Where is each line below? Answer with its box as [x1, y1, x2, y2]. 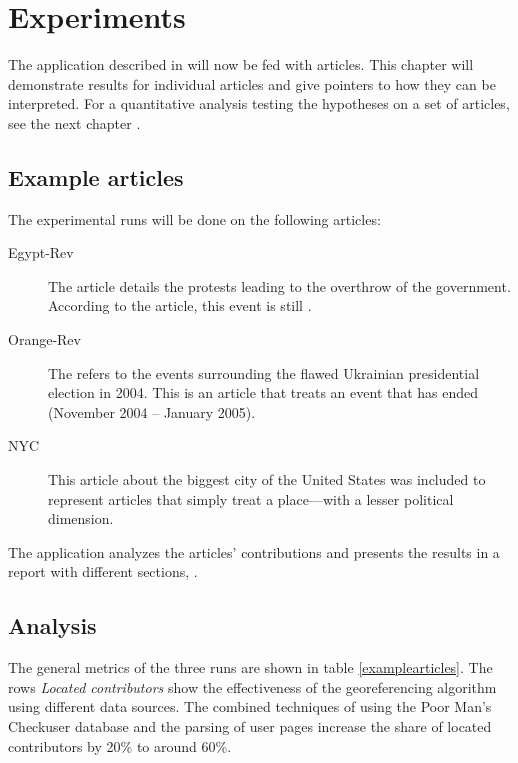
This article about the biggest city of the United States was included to [48, 469, 486, 490]
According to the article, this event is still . [48, 295, 312, 316]
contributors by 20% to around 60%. [8, 735, 232, 756]
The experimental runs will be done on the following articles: [8, 208, 381, 229]
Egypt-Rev [8, 242, 74, 263]
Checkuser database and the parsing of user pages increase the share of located [8, 716, 492, 736]
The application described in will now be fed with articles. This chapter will [8, 54, 474, 75]
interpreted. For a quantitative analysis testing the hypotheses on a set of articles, [8, 93, 510, 114]
